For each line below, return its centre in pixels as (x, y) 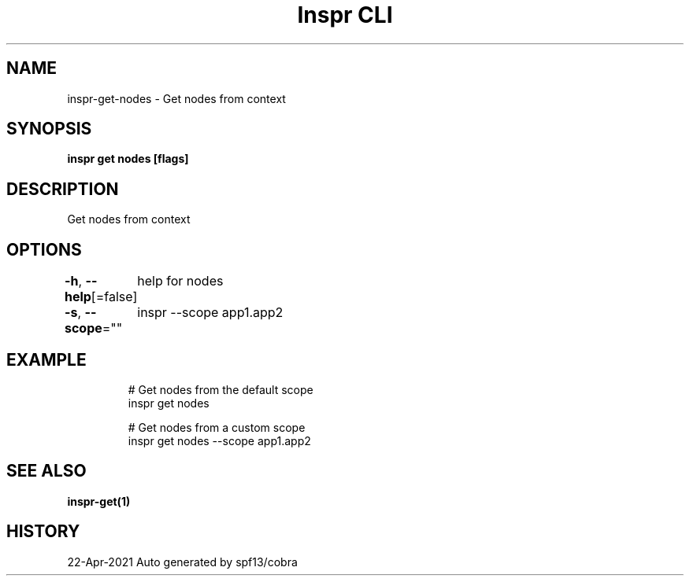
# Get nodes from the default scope (221, 389)
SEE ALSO (46, 471)
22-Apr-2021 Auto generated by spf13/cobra (182, 562)
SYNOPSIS (49, 129)
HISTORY (43, 532)
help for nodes (180, 281)
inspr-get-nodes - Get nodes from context (176, 98)
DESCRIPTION (63, 189)
